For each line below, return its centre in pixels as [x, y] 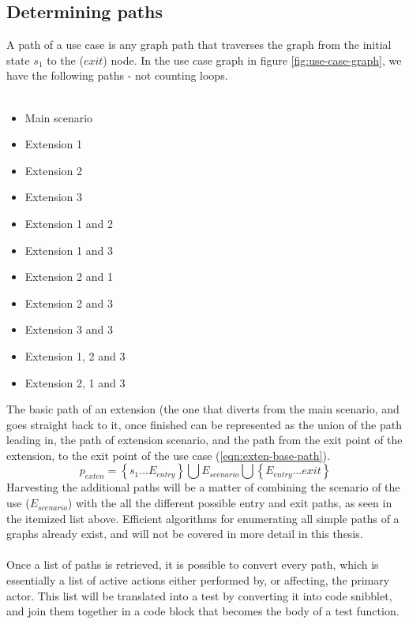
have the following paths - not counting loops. [117, 75]
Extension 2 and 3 [69, 303]
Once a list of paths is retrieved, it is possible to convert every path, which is [193, 564]
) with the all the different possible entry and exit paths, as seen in [230, 503]
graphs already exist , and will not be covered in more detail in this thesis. [185, 534]
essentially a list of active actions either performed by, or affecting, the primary [198, 580]
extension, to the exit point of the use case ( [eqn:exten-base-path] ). [168, 455]
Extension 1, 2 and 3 [75, 355]
